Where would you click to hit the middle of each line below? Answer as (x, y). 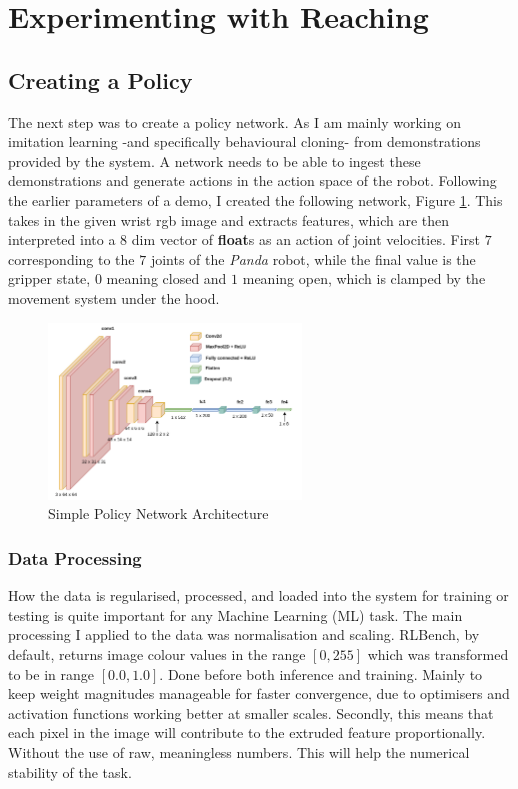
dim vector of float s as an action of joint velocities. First (305, 239)
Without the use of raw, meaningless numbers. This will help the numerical (239, 752)
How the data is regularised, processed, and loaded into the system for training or (258, 595)
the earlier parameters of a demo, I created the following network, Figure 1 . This (255, 199)
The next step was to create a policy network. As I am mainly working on (234, 121)
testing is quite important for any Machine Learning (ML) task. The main (235, 614)
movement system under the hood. (114, 297)
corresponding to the (71, 258)
